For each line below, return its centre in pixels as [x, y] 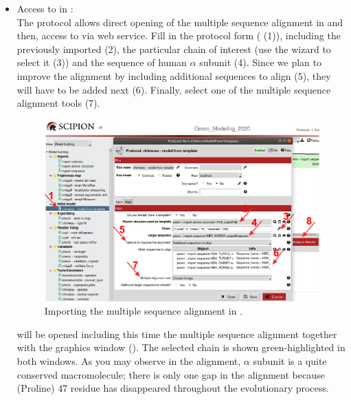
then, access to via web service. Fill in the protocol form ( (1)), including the [179, 35]
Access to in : [45, 8]
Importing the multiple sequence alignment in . [144, 311]
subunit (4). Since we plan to [260, 62]
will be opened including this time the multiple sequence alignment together [177, 334]
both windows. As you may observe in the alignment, [129, 360]
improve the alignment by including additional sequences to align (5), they [174, 75]
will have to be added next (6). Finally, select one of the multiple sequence [174, 89]
